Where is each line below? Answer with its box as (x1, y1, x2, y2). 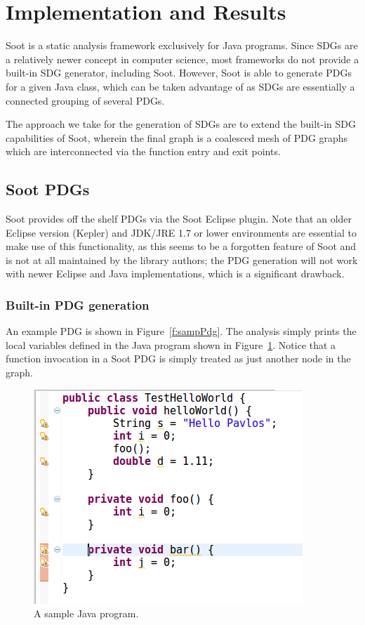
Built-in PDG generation (6, 296, 150, 313)
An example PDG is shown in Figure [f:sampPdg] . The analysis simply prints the (6, 324, 357, 338)
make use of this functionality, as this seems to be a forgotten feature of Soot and (6, 239, 357, 254)
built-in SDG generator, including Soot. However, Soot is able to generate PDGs (6, 65, 352, 80)
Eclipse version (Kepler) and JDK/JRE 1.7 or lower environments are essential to (6, 225, 357, 239)
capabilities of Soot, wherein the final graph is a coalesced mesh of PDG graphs (6, 130, 348, 145)
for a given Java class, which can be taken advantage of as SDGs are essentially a (6, 79, 355, 93)
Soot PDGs (6, 178, 90, 200)
